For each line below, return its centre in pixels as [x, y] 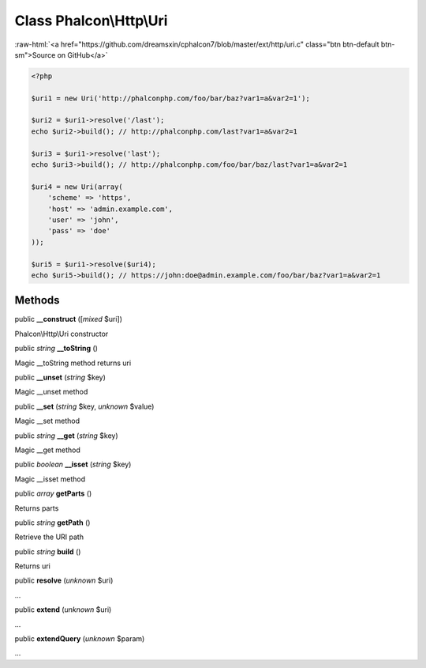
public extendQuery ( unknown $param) [80, 639]
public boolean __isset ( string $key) [73, 464]
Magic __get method [47, 450]
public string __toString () [56, 349]
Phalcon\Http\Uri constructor [62, 334]
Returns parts [37, 508]
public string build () [48, 551]
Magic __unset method [51, 392]
